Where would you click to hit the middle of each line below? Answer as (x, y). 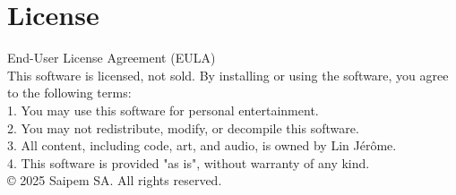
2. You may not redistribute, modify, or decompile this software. (183, 127)
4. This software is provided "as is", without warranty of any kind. (189, 162)
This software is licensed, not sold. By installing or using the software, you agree (228, 75)
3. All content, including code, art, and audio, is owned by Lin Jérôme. (202, 145)
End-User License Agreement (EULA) (112, 58)
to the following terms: (69, 93)
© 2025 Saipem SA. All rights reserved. (115, 180)
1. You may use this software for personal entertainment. (163, 110)
